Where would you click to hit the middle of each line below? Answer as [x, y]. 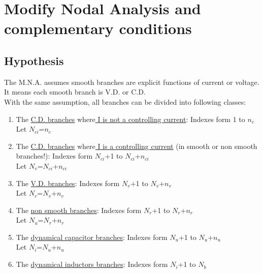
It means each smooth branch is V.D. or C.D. [75, 92]
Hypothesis [34, 60]
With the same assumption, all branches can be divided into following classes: [125, 101]
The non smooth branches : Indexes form [79, 210]
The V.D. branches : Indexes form [68, 183]
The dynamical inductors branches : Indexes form [92, 264]
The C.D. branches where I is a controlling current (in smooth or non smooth [137, 146]
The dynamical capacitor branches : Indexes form [92, 237]
